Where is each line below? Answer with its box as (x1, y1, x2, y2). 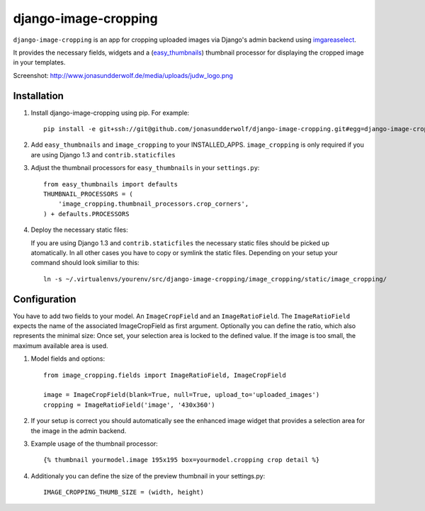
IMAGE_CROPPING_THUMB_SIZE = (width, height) (43, 488, 205, 496)
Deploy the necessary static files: (30, 225, 128, 234)
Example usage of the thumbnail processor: (30, 439, 159, 448)
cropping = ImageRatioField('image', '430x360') (43, 400, 215, 409)
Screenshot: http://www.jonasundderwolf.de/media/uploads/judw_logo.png (13, 71, 234, 79)
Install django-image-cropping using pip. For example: (30, 108, 190, 117)
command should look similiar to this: (30, 259, 140, 267)
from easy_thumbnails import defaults (43, 180, 178, 188)
